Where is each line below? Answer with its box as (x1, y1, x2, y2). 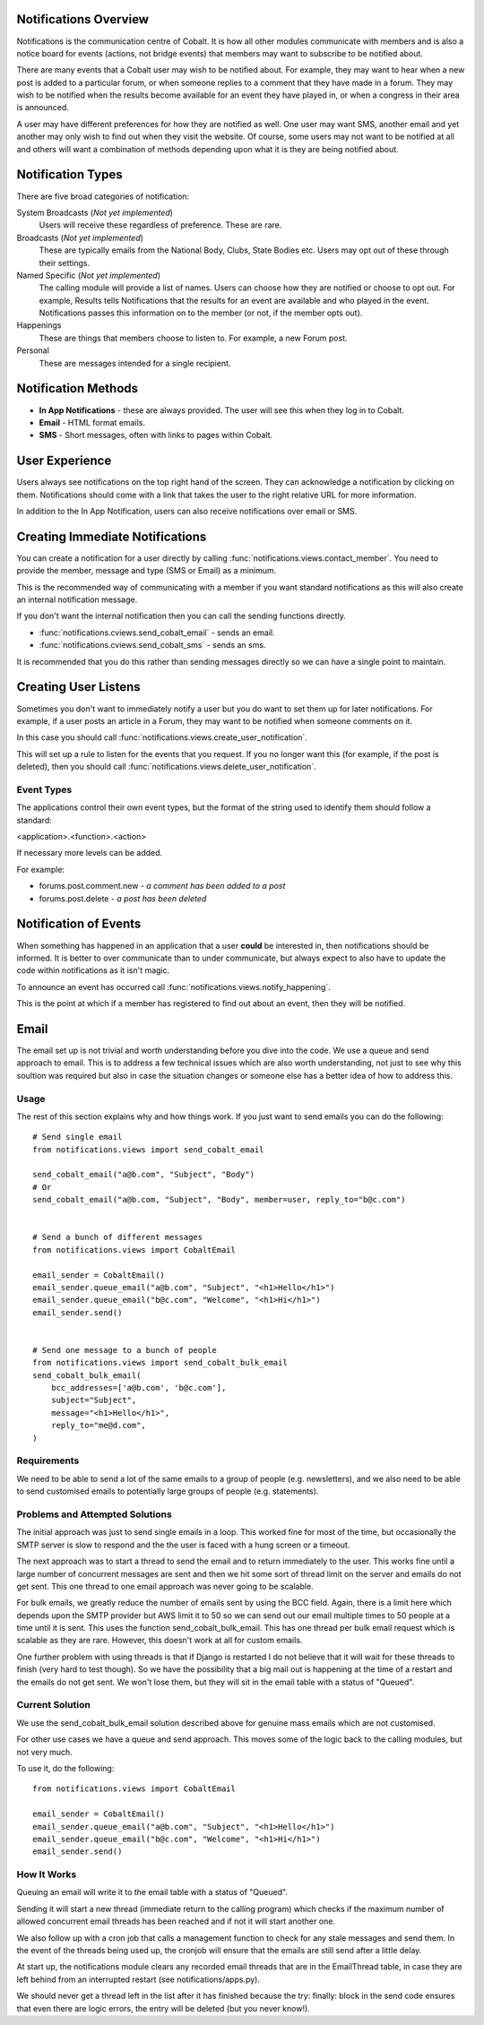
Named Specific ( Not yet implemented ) (16, 270, 161, 280)
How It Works (16, 1868, 77, 1881)
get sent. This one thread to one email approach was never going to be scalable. (16, 1581, 314, 1591)
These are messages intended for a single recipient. (39, 358, 231, 368)
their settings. (39, 257, 91, 268)
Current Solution (16, 1699, 91, 1711)
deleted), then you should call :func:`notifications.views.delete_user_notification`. (16, 762, 317, 772)
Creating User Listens (16, 679, 141, 694)
